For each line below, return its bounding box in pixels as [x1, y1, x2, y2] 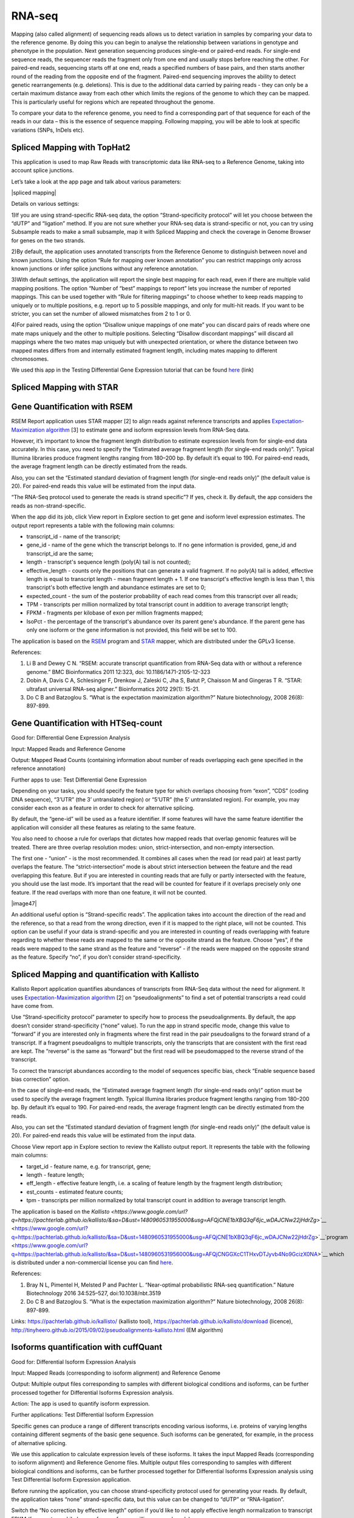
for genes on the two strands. [11, 237, 86, 244]
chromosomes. [11, 355, 49, 362]
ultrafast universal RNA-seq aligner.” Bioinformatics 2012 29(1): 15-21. [26, 685, 200, 692]
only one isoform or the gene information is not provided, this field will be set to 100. [26, 626, 237, 634]
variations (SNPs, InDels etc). [11, 126, 84, 134]
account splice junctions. [11, 167, 74, 174]
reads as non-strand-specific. [11, 502, 86, 509]
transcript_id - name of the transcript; [26, 533, 121, 540]
